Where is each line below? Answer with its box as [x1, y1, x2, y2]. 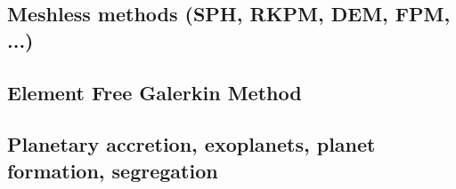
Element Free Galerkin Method [7, 78, 302, 106]
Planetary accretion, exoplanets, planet [7, 130, 376, 158]
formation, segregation [7, 156, 218, 184]
